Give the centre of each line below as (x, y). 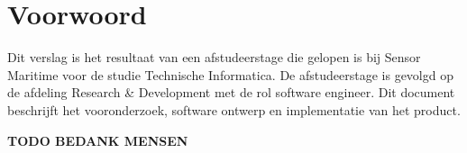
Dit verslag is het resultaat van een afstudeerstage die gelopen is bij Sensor (214, 57)
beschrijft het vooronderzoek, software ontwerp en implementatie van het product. (234, 109)
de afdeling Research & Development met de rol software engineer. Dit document (231, 92)
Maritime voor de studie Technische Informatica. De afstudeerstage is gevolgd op (230, 74)
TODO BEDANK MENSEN (98, 140)
